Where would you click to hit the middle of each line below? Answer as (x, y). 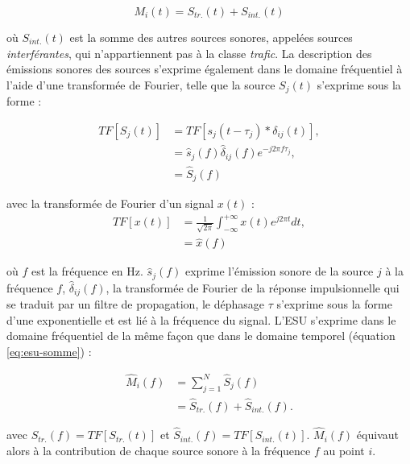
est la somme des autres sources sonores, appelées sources (211, 37)
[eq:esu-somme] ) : (49, 352)
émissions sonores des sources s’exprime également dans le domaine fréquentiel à (205, 69)
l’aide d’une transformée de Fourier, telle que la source (141, 84)
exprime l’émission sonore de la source (279, 271)
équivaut (377, 435)
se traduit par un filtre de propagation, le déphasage (136, 304)
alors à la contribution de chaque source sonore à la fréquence (159, 450)
